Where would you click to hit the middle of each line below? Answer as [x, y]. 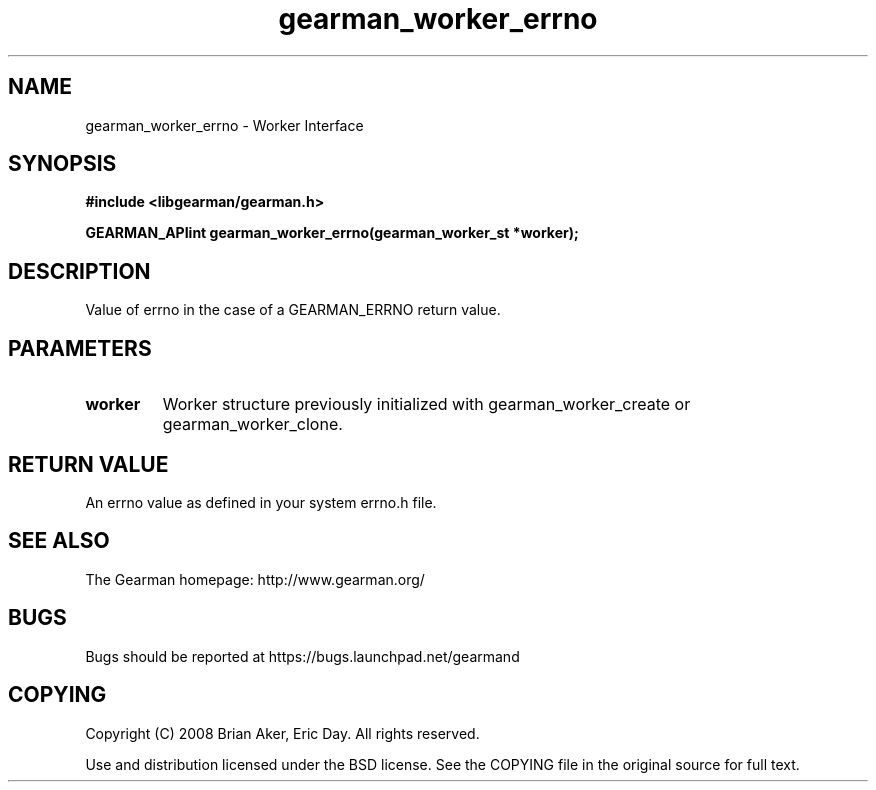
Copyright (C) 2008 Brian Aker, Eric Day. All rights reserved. [282, 733]
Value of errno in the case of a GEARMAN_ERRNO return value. [293, 310]
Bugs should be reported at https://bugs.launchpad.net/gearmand [302, 656]
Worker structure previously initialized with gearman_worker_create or [426, 404]
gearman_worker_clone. [252, 424]
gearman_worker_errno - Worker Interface [224, 125]
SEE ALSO [59, 541]
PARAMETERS [80, 348]
